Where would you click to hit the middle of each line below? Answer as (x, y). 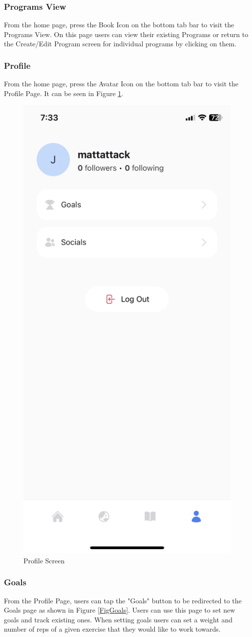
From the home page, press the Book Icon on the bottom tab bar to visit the (119, 25)
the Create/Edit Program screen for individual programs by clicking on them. (120, 44)
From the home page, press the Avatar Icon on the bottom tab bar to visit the (121, 84)
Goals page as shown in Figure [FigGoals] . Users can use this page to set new (120, 610)
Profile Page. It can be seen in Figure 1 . (64, 93)
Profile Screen (44, 560)
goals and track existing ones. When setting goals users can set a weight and (118, 619)
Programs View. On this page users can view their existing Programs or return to (126, 34)
